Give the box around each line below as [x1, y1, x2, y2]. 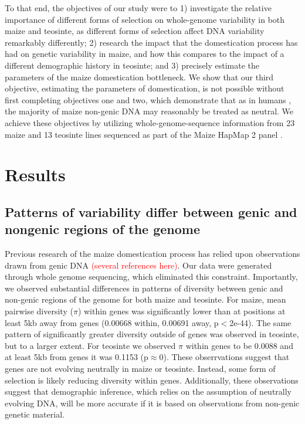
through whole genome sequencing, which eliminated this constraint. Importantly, [5, 270, 298, 283]
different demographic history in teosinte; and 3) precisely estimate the [5, 59, 260, 71]
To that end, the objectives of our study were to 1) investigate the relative [5, 2, 272, 13]
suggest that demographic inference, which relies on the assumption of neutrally [5, 385, 292, 398]
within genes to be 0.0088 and [185, 339, 293, 351]
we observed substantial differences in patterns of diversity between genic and [5, 281, 283, 294]
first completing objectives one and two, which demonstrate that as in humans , [5, 93, 292, 106]
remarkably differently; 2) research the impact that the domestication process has [5, 36, 298, 48]
